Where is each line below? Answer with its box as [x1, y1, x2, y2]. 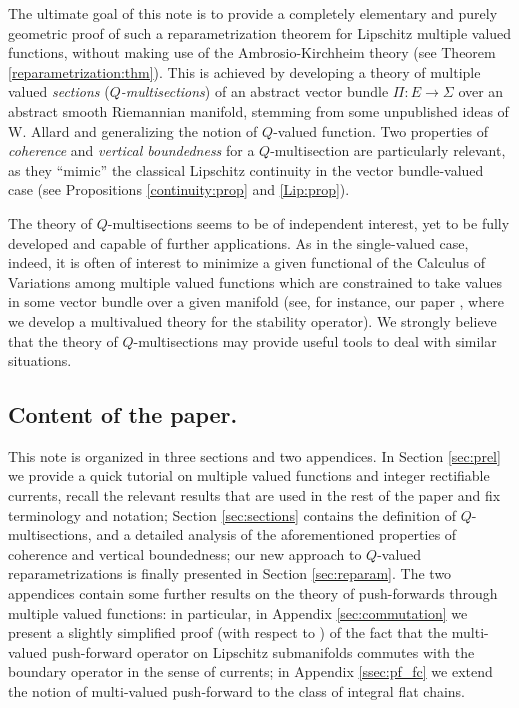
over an [458, 81, 504, 102]
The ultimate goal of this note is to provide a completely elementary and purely [8, 3, 498, 23]
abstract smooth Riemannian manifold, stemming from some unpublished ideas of [8, 100, 509, 121]
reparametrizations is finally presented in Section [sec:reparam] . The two [8, 563, 452, 584]
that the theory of [8, 330, 118, 351]
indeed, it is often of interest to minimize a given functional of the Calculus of [8, 252, 486, 273]
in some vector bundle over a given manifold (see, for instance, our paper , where [8, 291, 504, 312]
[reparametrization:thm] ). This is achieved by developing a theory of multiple [8, 61, 481, 82]
